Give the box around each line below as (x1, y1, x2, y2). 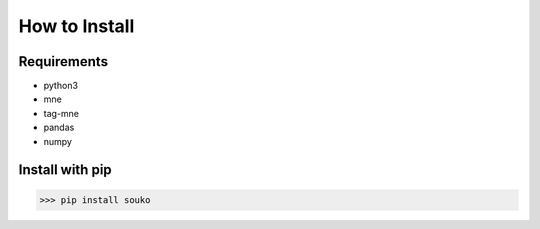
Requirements (18, 53, 109, 70)
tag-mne (43, 107, 80, 119)
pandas (43, 121, 75, 134)
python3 (43, 80, 79, 92)
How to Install (18, 15, 135, 37)
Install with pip (18, 161, 112, 179)
